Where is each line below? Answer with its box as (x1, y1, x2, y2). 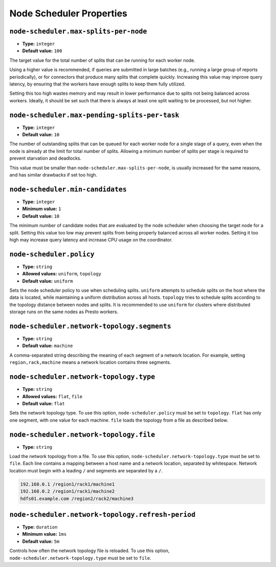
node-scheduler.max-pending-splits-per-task (9, 111, 180, 119)
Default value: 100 (22, 48, 62, 54)
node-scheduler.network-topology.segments (9, 322, 171, 330)
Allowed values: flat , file (22, 393, 83, 399)
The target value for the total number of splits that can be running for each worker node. (9, 57, 195, 63)
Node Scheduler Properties (9, 8, 128, 19)
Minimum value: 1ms (22, 531, 67, 537)
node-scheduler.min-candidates (9, 185, 127, 193)
